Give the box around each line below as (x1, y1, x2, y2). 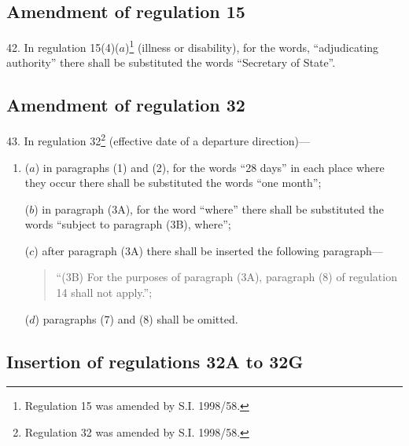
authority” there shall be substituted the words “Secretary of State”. (6, 54, 336, 71)
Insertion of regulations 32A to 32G (6, 349, 304, 373)
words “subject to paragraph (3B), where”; (24, 216, 231, 232)
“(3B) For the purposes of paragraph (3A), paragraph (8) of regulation (56, 269, 397, 285)
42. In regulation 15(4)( (6, 38, 120, 55)
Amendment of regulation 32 (6, 93, 245, 117)
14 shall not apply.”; (56, 284, 153, 301)
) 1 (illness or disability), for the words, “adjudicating (124, 37, 379, 55)
